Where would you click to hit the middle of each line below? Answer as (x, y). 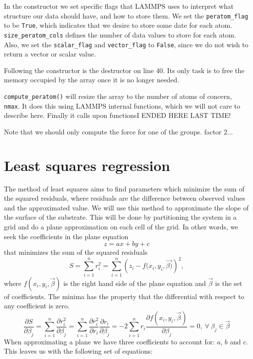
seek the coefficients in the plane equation (66, 236)
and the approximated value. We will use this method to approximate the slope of (126, 207)
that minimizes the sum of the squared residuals (76, 252)
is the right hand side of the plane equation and (135, 283)
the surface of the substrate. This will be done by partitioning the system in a (120, 217)
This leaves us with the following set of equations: (78, 351)
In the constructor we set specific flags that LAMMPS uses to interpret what (119, 6)
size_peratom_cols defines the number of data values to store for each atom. (120, 34)
